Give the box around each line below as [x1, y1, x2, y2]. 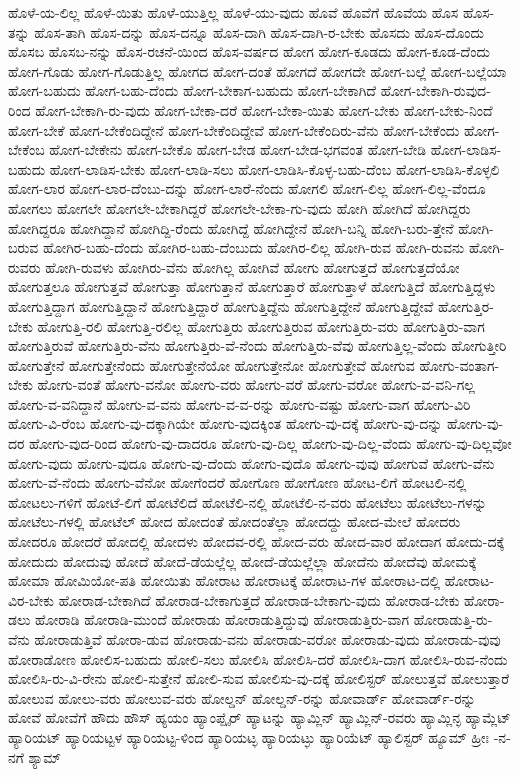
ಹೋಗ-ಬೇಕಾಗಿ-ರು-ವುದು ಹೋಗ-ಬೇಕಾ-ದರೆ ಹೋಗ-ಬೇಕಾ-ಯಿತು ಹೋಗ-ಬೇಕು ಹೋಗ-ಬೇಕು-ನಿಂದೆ [35, 99, 493, 120]
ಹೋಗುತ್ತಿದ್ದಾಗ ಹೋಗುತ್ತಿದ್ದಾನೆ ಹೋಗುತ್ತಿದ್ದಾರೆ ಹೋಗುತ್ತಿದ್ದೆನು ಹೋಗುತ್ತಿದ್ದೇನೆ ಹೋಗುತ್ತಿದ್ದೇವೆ [8, 295, 434, 316]
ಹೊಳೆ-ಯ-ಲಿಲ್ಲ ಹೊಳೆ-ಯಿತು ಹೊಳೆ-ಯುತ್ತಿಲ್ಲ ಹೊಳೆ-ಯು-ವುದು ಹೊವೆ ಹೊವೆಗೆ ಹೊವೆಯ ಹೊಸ [8, 2, 459, 22]
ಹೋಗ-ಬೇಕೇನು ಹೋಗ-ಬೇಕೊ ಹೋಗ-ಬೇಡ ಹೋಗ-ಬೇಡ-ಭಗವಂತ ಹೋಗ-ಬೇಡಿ [49, 139, 427, 160]
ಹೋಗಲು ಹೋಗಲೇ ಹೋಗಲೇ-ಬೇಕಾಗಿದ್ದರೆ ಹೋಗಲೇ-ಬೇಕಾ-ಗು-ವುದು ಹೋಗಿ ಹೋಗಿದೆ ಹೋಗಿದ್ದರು [8, 197, 471, 218]
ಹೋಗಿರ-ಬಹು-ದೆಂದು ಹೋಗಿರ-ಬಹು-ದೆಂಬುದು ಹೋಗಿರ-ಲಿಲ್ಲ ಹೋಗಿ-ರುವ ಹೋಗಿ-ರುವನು [42, 237, 465, 258]
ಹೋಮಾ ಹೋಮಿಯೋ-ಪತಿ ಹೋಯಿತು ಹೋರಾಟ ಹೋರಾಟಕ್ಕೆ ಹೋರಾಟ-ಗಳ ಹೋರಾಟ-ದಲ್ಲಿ [8, 570, 441, 591]
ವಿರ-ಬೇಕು [8, 589, 55, 610]
